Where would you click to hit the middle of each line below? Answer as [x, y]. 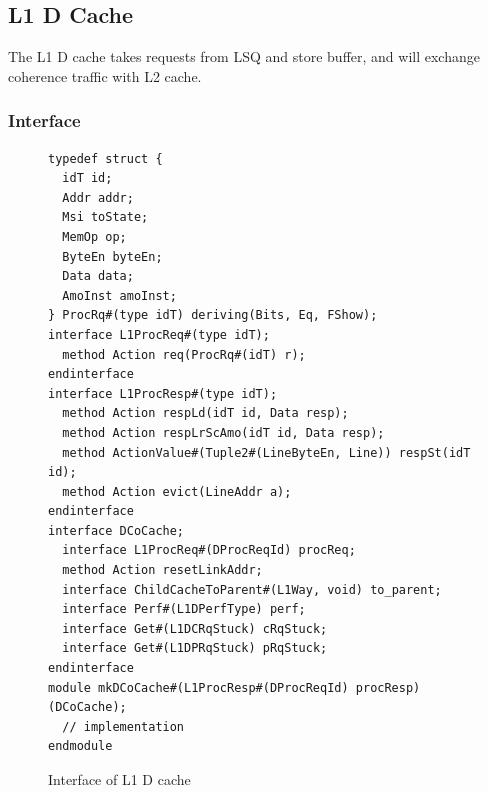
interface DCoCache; [116, 530]
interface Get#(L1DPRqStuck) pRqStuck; [195, 648]
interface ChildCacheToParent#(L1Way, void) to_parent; [252, 589]
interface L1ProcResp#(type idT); [163, 393]
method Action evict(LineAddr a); [177, 491]
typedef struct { [105, 158]
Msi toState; [105, 217]
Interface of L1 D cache [119, 779]
